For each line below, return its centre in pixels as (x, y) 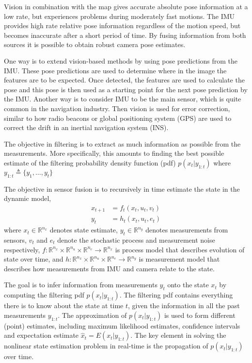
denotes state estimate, (84, 230)
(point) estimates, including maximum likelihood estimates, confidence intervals (122, 325)
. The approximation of (92, 315)
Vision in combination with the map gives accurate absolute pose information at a (126, 6)
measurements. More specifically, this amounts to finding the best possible (114, 153)
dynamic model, (28, 198)
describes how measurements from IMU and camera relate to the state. (109, 268)
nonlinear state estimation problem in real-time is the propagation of (106, 346)
